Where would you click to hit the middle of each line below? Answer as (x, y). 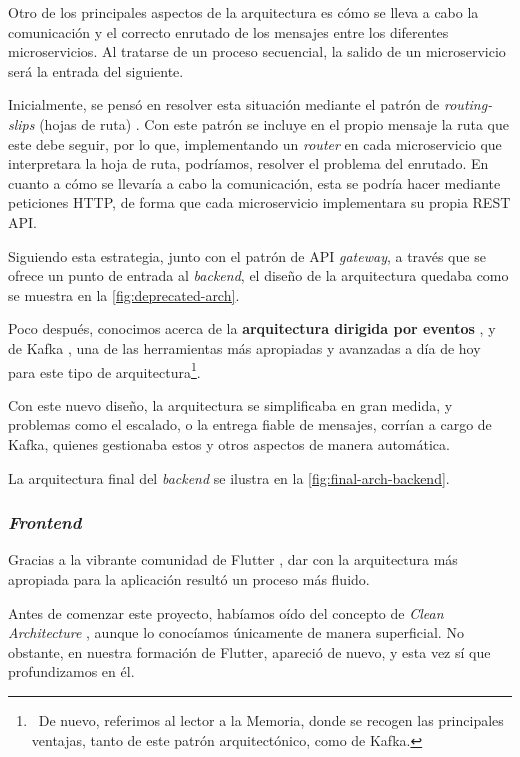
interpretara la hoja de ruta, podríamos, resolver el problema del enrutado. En (248, 163)
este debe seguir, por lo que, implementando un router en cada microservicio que (255, 143)
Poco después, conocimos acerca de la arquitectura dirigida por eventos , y (252, 328)
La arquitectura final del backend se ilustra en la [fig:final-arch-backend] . (229, 477)
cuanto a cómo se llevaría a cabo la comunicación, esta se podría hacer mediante (254, 182)
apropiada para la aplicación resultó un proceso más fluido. (189, 578)
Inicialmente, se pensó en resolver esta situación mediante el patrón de (224, 104)
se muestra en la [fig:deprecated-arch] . (124, 294)
